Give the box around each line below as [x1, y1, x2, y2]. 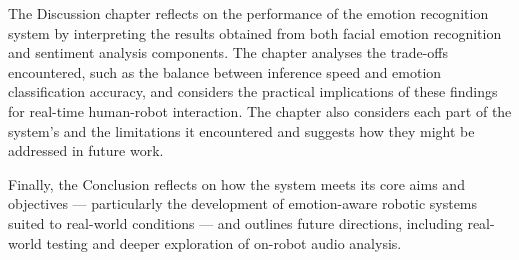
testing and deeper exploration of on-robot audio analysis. [46, 232, 402, 253]
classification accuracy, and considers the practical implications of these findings [8, 81, 498, 102]
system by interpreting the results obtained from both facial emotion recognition [8, 22, 502, 43]
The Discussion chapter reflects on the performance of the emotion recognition [8, 3, 489, 23]
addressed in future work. [8, 140, 164, 161]
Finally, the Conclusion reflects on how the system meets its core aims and [8, 173, 465, 194]
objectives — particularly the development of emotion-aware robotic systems [8, 193, 478, 214]
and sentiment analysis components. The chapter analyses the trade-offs [8, 42, 449, 63]
